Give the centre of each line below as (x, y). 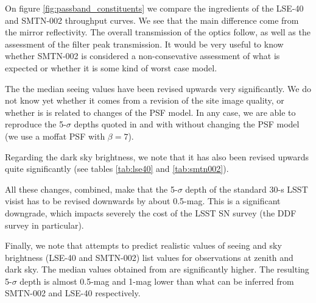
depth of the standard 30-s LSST (247, 189)
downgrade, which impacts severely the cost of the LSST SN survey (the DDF (151, 212)
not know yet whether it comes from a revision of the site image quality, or (145, 100)
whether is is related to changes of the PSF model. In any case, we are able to (150, 112)
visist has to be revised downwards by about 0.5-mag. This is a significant (143, 201)
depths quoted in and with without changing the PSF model (187, 124)
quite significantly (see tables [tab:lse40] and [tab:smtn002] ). (117, 169)
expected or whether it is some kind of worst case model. (111, 67)
